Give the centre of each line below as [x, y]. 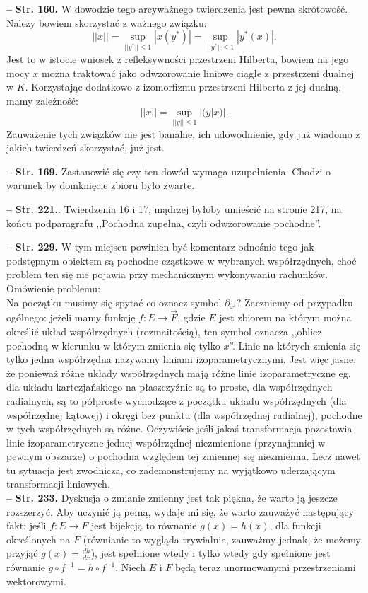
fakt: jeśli [26, 525]
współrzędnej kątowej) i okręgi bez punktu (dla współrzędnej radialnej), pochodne [184, 414]
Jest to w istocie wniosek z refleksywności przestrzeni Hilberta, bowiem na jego [178, 59]
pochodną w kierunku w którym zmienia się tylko [113, 345]
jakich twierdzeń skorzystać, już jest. [85, 148]
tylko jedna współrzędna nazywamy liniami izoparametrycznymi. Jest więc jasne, [182, 359]
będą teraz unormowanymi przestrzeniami [265, 567]
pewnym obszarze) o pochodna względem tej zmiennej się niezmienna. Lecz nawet [183, 456]
